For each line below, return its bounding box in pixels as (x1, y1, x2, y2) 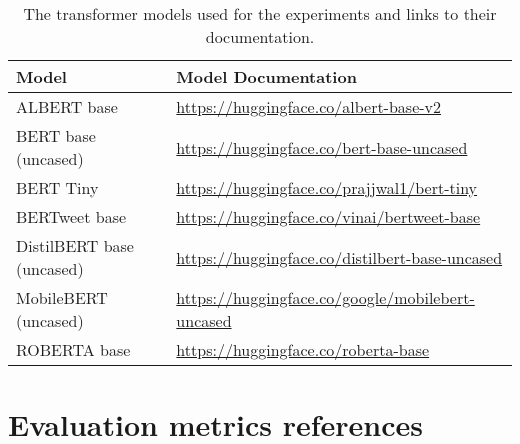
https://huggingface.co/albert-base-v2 (176, 95, 442, 118)
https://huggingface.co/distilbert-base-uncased (176, 245, 503, 269)
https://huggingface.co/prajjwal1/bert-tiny (176, 176, 478, 199)
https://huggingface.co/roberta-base (176, 338, 430, 361)
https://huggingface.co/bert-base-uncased (176, 135, 468, 159)
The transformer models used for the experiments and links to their (23, 2, 497, 25)
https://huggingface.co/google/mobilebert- (176, 286, 475, 309)
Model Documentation (176, 65, 357, 88)
